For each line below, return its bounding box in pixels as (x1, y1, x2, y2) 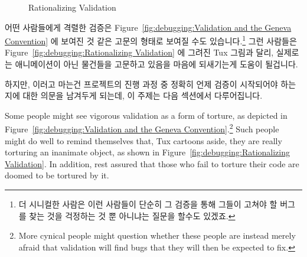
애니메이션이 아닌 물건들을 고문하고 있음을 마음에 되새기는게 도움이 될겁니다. (15, 58, 298, 70)
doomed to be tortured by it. (5, 169, 109, 181)
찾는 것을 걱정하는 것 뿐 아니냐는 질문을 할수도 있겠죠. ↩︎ (29, 209, 236, 222)
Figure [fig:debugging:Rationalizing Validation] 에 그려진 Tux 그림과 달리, (5, 46, 274, 58)
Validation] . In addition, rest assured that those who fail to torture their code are (5, 157, 299, 170)
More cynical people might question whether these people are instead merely (18, 229, 296, 242)
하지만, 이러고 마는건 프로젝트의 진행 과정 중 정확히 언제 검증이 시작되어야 (5, 77, 278, 90)
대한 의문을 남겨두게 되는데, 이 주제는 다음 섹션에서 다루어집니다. (22, 89, 263, 102)
